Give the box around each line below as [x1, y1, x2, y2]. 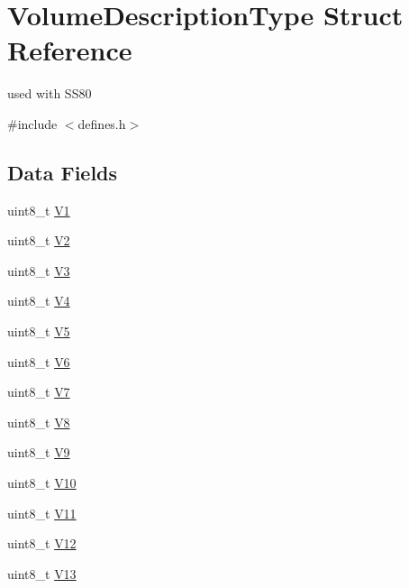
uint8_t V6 [7, 352, 70, 371]
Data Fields [7, 158, 118, 186]
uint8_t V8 [7, 412, 70, 431]
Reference [7, 32, 132, 69]
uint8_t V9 [7, 443, 70, 462]
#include [7, 114, 58, 133]
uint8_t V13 [7, 564, 77, 583]
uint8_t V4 [7, 291, 70, 310]
